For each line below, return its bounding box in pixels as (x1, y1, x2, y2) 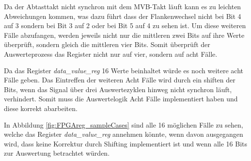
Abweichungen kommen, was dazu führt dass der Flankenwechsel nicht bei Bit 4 (4, 11, 241, 21)
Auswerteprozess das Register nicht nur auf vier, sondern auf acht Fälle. (4, 48, 218, 59)
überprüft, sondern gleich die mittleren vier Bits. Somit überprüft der (4, 39, 210, 49)
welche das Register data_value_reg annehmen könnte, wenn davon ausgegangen (4, 129, 243, 139)
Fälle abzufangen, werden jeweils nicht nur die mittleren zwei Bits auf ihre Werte (4, 30, 245, 40)
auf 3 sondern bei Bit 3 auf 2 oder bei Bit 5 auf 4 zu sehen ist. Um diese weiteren (4, 20, 246, 31)
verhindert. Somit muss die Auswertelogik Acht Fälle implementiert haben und (4, 94, 238, 104)
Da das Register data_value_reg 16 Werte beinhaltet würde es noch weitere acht (4, 65, 243, 75)
